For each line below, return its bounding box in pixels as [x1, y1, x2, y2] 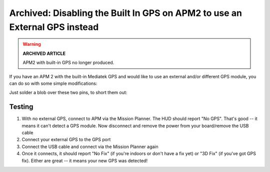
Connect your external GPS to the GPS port [21, 137, 111, 143]
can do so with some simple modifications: [9, 80, 97, 86]
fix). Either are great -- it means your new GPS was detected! [21, 158, 147, 164]
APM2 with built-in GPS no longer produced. [22, 60, 114, 66]
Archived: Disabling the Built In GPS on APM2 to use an [9, 7, 242, 18]
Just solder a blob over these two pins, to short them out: [9, 90, 127, 96]
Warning [22, 41, 41, 47]
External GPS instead [9, 21, 99, 32]
